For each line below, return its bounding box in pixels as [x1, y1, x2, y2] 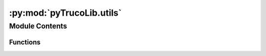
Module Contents [9, 22, 67, 30]
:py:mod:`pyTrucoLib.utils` [9, 7, 122, 18]
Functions [9, 38, 41, 46]
